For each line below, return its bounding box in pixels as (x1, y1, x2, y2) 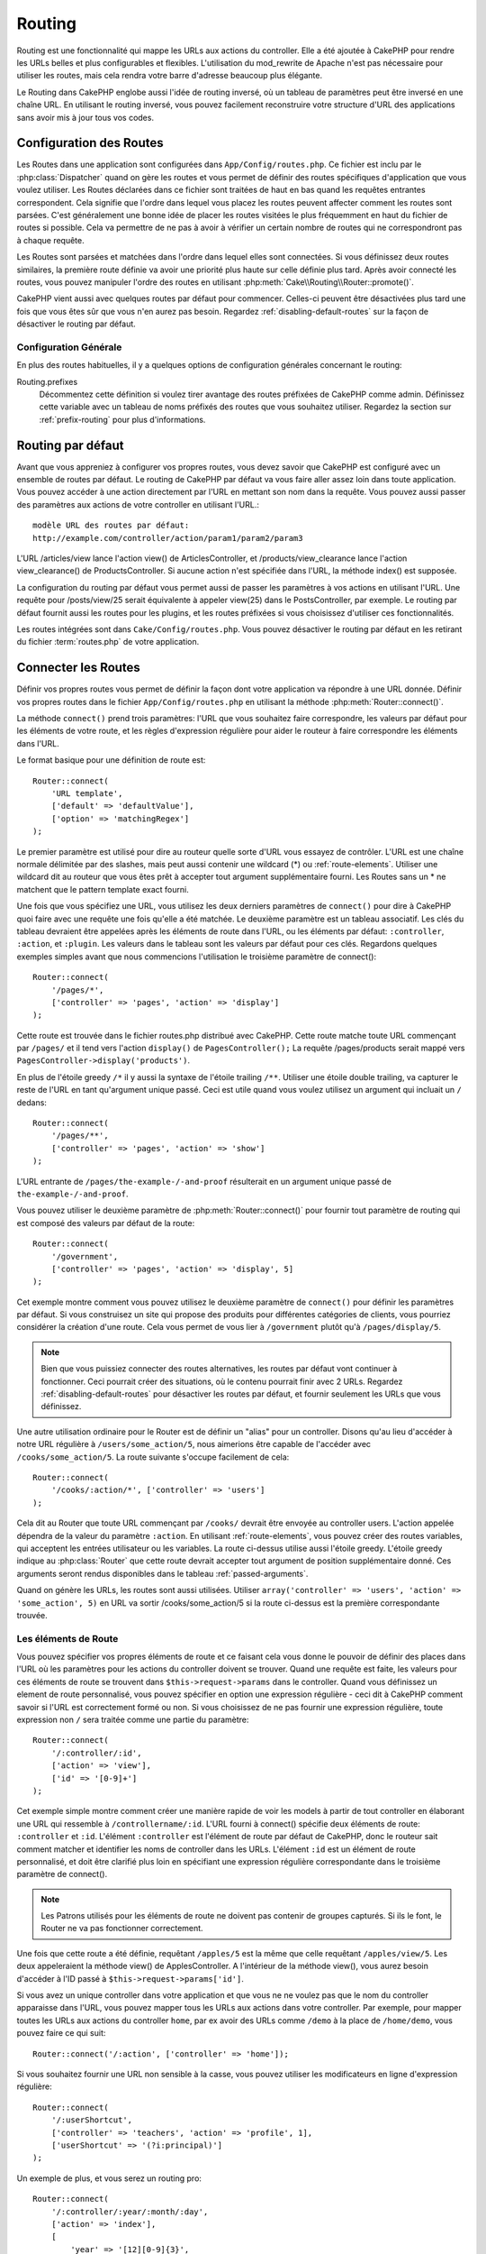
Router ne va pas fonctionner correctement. (40, 1923, 203, 1934)
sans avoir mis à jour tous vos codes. (16, 112, 155, 123)
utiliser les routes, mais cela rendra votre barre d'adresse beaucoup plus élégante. (16, 70, 323, 81)
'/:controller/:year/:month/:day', (50, 2206, 209, 2217)
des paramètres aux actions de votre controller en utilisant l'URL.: (16, 499, 260, 509)
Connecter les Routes (16, 660, 141, 675)
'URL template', (50, 789, 123, 799)
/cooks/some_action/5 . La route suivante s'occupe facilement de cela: (16, 1452, 290, 1462)
